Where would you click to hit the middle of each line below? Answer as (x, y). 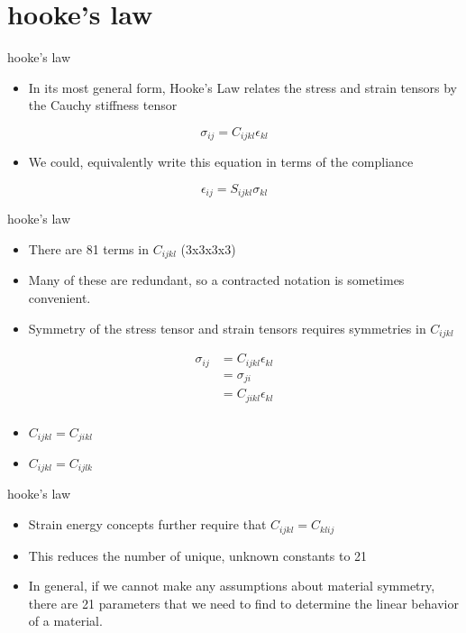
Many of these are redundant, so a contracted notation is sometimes (216, 280)
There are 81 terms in (88, 249)
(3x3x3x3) (208, 249)
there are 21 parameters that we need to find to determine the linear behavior (243, 603)
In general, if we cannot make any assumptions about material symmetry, (232, 586)
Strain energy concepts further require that (147, 524)
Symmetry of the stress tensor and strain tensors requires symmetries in (227, 328)
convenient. (59, 298)
